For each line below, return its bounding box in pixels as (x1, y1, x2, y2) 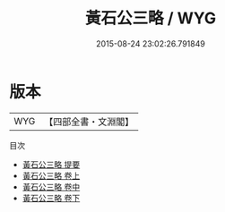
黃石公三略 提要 (22, 158, 81, 170)
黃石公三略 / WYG (84, 8, 217, 29)
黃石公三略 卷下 (22, 192, 81, 203)
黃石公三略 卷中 (22, 181, 81, 192)
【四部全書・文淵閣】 (44, 115, 134, 128)
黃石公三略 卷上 (22, 170, 81, 181)
